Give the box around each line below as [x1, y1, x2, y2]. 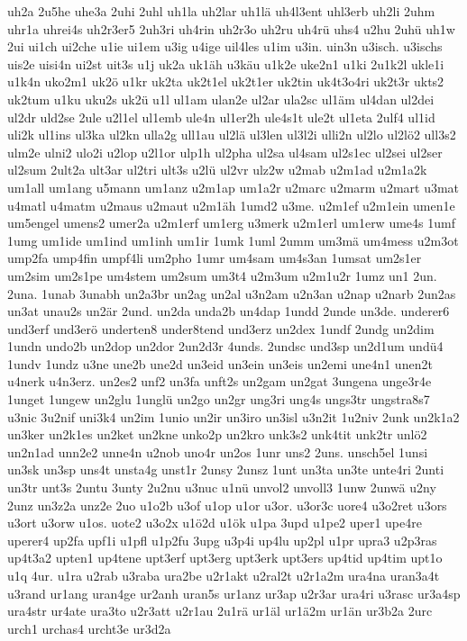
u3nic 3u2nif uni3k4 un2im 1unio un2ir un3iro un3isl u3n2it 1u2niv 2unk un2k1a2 [7, 407, 460, 426]
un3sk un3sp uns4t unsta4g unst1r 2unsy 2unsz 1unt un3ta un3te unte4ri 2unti [7, 460, 444, 479]
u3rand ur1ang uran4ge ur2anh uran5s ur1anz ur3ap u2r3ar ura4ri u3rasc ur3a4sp [7, 583, 461, 602]
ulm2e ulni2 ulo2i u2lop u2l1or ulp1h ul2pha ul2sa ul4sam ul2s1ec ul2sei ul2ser [7, 142, 443, 161]
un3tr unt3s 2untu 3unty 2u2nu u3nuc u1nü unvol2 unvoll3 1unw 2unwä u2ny [7, 478, 436, 497]
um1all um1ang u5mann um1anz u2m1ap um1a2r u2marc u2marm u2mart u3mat [7, 177, 460, 196]
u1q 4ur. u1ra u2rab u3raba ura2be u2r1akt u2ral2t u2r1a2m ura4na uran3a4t [7, 566, 440, 584]
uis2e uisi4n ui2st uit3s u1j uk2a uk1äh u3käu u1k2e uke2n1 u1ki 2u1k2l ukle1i [7, 54, 444, 73]
